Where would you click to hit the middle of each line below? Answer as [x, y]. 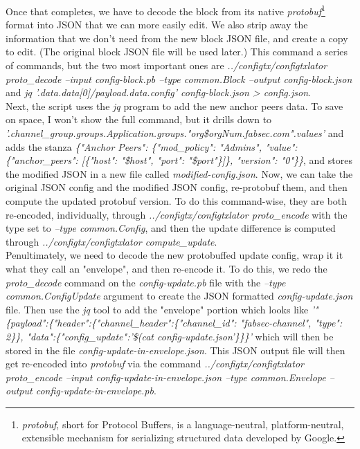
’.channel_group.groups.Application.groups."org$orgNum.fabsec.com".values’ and [175, 133]
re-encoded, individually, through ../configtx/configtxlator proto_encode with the [177, 214]
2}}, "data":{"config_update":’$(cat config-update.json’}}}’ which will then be [170, 336]
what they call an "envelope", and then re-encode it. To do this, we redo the [166, 268]
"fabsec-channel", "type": [291, 323]
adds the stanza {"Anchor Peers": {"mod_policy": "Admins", [134, 146]
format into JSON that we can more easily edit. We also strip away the [157, 25]
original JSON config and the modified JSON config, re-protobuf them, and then [177, 187]
